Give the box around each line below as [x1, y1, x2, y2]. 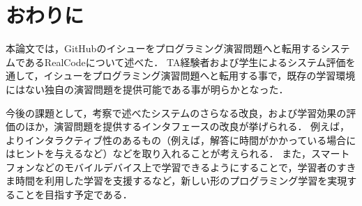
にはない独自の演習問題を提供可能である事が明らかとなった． [6, 81, 289, 96]
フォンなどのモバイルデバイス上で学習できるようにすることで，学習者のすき [6, 159, 356, 174]
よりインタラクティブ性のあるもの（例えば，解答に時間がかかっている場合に [6, 132, 356, 147]
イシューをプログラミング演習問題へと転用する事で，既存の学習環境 [43, 68, 356, 83]
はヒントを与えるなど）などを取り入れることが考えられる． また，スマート [6, 146, 350, 161]
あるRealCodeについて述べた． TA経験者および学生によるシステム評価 [24, 54, 346, 69]
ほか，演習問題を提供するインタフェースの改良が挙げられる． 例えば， [24, 119, 350, 134]
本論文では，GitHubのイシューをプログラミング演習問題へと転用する [6, 41, 321, 56]
